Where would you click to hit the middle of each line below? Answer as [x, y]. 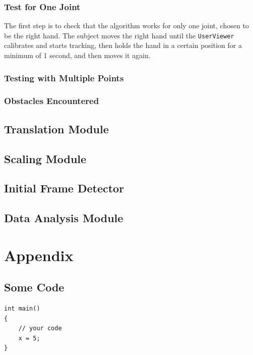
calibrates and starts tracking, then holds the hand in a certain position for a [123, 45]
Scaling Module [45, 158]
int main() [22, 309]
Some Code [34, 287]
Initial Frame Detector [64, 188]
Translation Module [56, 129]
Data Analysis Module [64, 218]
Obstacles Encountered [52, 101]
